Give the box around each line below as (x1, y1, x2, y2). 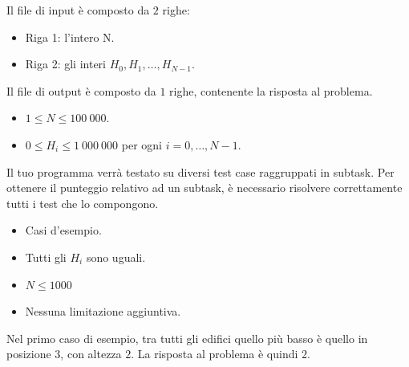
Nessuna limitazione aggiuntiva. (25, 303, 181, 320)
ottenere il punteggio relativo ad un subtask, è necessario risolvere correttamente (6, 179, 403, 196)
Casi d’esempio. (25, 222, 102, 239)
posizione (6, 345, 51, 362)
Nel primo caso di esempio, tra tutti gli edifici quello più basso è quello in (6, 329, 368, 346)
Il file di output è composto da (6, 82, 156, 99)
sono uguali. (86, 248, 146, 265)
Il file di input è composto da (6, 2, 150, 18)
